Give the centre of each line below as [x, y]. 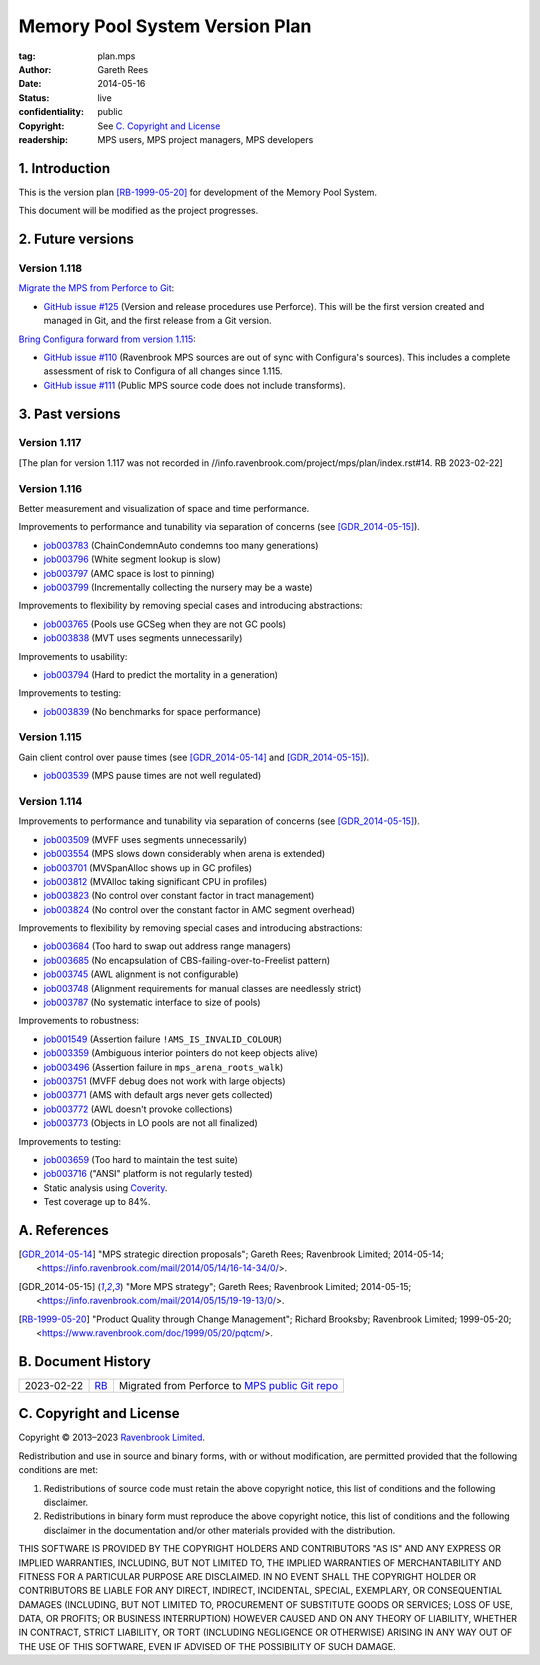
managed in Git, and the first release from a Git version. [157, 321]
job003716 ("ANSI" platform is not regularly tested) [148, 1174]
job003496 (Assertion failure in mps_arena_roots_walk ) [163, 1067]
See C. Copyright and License [159, 126]
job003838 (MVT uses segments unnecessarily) [143, 638]
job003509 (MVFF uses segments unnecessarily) [145, 839]
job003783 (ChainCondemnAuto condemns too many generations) [181, 545]
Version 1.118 [50, 268]
